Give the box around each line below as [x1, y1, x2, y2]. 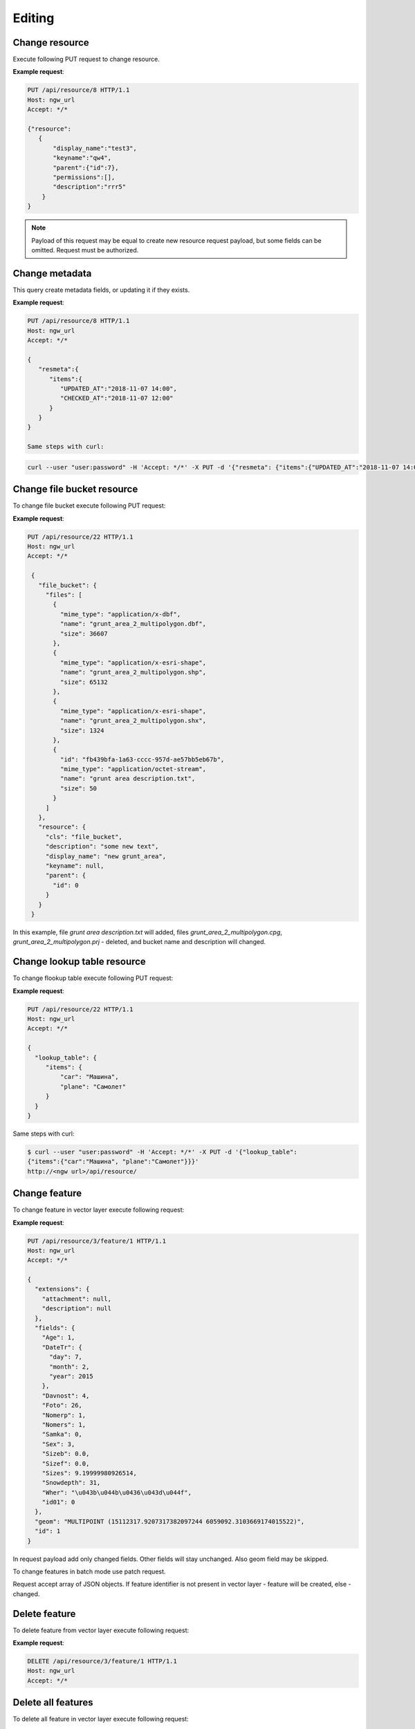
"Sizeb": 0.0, [41, 1450, 90, 1458]
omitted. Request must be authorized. [31, 246, 139, 254]
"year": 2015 [49, 1372, 93, 1380]
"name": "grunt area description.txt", [59, 775, 196, 783]
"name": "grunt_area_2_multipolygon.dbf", [59, 620, 207, 628]
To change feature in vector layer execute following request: [12, 1205, 185, 1214]
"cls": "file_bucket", [45, 833, 122, 840]
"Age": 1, [41, 1333, 75, 1342]
